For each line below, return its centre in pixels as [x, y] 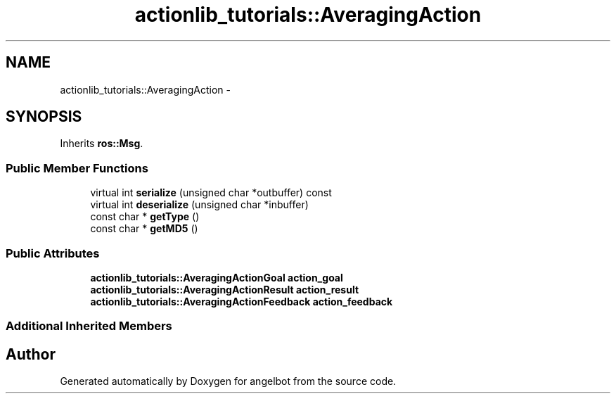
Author [31, 354]
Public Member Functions [77, 168]
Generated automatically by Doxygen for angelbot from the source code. [228, 381]
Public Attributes [53, 253]
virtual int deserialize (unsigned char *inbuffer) [199, 205]
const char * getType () [145, 217]
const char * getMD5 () [144, 229]
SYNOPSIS [44, 117]
